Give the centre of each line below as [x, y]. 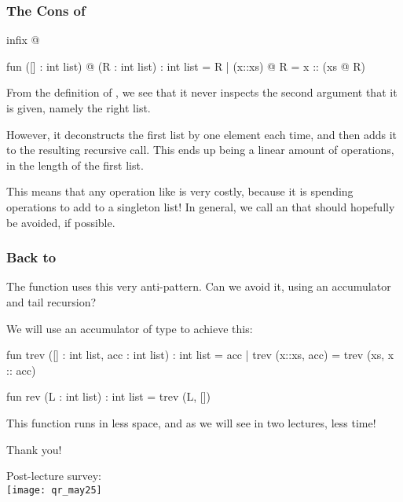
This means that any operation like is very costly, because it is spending [180, 191]
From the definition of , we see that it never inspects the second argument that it [202, 92]
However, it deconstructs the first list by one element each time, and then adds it [202, 134]
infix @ [23, 40]
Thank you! [34, 449]
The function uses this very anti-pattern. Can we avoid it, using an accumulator [199, 286]
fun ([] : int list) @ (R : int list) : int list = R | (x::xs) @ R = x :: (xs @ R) [186, 66]
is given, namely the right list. [79, 108]
